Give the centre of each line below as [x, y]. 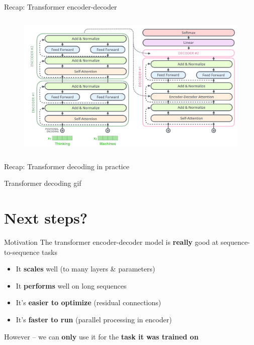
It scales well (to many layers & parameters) [86, 269]
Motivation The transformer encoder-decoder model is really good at [111, 242]
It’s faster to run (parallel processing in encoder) [94, 320]
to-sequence [22, 252]
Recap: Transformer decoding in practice [67, 166]
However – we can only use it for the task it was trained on [101, 336]
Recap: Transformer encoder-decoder [61, 7]
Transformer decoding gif [43, 183]
